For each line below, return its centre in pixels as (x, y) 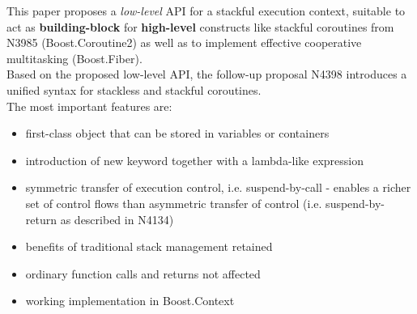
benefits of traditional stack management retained (149, 246)
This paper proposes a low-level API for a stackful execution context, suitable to (206, 11)
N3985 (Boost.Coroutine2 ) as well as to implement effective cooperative (184, 42)
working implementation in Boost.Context (130, 301)
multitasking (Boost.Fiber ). (74, 58)
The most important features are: (89, 106)
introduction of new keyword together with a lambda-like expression (195, 160)
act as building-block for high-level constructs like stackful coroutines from (200, 26)
